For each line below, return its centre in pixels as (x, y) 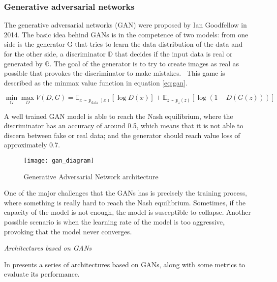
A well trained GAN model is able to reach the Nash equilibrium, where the (119, 116)
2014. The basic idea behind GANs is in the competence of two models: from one (126, 34)
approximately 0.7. (32, 145)
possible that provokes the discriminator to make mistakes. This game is (115, 73)
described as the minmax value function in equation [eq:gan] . (96, 82)
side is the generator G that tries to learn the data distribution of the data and (123, 44)
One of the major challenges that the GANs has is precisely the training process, (125, 193)
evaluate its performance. (42, 274)
